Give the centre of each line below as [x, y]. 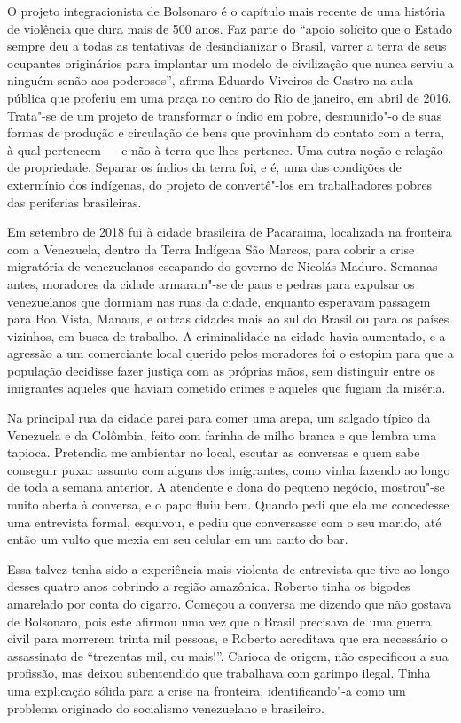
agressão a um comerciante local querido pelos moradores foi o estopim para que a [230, 353]
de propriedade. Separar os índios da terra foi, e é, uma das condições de [204, 167]
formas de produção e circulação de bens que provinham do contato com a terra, [226, 132]
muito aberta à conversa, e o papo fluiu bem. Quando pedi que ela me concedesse [228, 505]
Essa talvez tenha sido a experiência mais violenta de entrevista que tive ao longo [228, 568]
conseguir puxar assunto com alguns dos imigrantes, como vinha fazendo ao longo [229, 469]
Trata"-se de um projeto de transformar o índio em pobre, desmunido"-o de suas [225, 115]
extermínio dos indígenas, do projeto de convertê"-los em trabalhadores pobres [220, 184]
